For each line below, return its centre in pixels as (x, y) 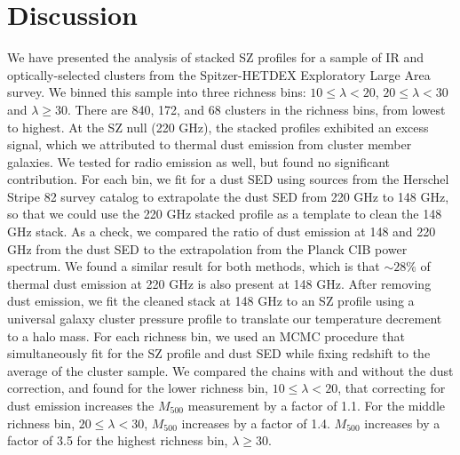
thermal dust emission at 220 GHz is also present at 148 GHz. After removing (219, 283)
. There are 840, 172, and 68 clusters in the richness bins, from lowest (257, 109)
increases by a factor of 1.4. (256, 423)
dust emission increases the (81, 405)
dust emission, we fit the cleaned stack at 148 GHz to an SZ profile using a (211, 301)
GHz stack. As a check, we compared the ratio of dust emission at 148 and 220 (222, 231)
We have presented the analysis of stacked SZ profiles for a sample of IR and (215, 57)
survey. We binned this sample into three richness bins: (157, 92)
